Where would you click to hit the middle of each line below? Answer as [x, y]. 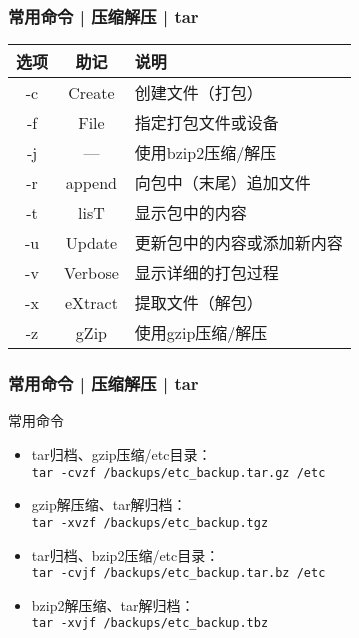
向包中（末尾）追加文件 [222, 183]
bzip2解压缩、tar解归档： [113, 604]
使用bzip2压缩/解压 [205, 153]
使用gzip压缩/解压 [201, 333]
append [91, 182]
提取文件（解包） [198, 303]
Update [91, 242]
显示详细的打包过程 [206, 273]
